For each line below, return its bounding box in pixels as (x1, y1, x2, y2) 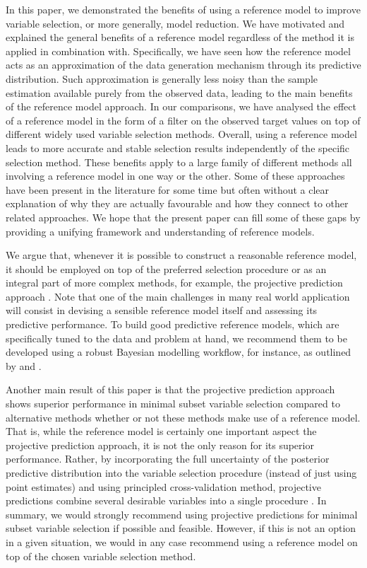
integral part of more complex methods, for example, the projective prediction (6, 275, 343, 290)
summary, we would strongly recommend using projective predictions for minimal (6, 506, 358, 521)
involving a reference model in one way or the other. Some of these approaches (6, 168, 345, 183)
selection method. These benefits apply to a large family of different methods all (6, 154, 352, 169)
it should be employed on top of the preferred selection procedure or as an (6, 261, 327, 276)
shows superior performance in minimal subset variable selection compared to (6, 396, 340, 411)
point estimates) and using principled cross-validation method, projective (6, 479, 321, 494)
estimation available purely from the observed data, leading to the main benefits (6, 85, 353, 100)
